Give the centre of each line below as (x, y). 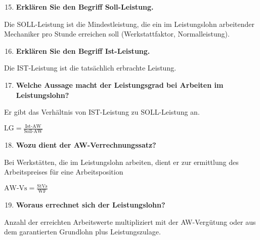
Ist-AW (33, 126)
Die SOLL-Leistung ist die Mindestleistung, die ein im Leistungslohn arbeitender (129, 24)
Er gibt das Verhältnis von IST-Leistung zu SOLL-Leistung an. (102, 112)
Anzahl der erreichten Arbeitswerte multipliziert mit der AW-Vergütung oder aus (130, 221)
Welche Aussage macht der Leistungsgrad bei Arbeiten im (120, 84)
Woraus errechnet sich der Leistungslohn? (91, 205)
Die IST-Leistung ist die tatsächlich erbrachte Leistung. (90, 68)
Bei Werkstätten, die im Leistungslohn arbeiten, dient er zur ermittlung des (121, 162)
